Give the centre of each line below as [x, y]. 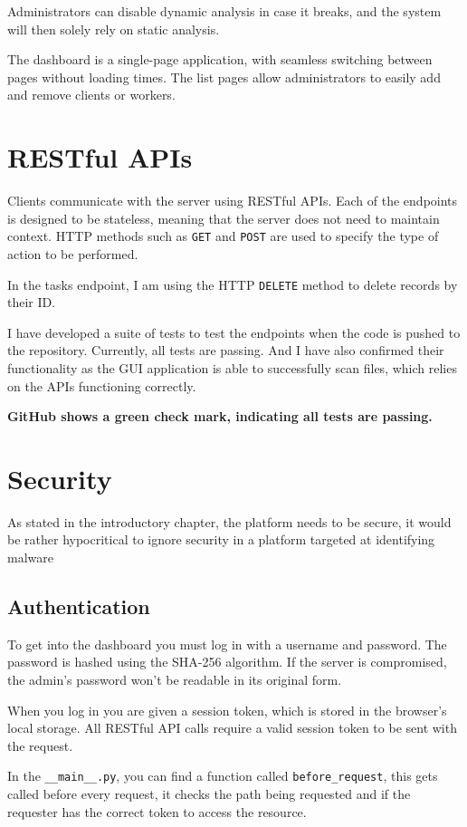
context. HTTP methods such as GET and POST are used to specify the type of [223, 236]
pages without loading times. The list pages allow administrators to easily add [224, 77]
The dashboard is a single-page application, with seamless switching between [220, 59]
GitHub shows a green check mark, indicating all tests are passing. [220, 416]
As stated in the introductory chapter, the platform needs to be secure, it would [229, 521]
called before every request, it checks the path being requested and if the [209, 794]
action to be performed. [73, 253]
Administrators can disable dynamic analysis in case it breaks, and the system [224, 11]
